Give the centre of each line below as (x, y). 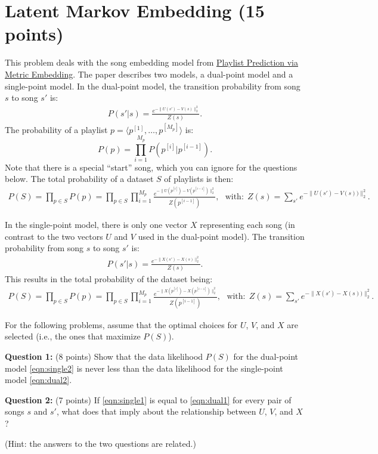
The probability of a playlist (56, 129)
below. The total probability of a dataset (79, 179)
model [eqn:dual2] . (38, 380)
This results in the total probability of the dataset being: (109, 279)
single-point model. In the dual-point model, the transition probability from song (153, 86)
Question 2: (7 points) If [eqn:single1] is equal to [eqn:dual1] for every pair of (148, 399)
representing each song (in (247, 224)
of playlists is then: (199, 179)
